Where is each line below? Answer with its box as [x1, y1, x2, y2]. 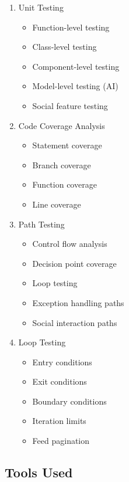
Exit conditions [32, 375, 87, 388]
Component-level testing [32, 60, 120, 72]
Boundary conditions [32, 395, 107, 407]
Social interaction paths [32, 316, 117, 328]
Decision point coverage [32, 257, 117, 269]
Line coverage [32, 198, 81, 210]
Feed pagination [32, 435, 90, 447]
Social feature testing [32, 99, 108, 111]
